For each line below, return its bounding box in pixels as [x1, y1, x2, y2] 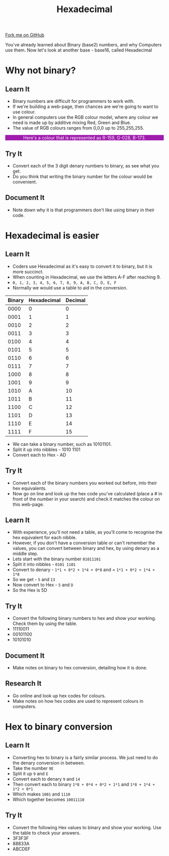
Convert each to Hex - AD [12, 451, 66, 458]
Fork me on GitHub [5, 32, 44, 38]
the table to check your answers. [12, 830, 81, 836]
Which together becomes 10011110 [12, 796, 84, 803]
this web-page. [12, 501, 44, 507]
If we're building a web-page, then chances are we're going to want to [12, 103, 158, 109]
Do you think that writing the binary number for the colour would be [12, 174, 152, 180]
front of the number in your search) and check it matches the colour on [12, 496, 160, 502]
